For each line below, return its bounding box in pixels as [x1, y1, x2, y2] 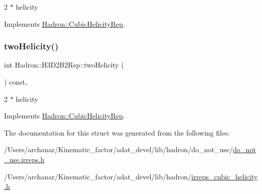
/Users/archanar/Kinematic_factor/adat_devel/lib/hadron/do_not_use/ [4, 144, 233, 155]
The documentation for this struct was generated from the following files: [4, 127, 230, 138]
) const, [4, 77, 27, 87]
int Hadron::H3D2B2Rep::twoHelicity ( [4, 59, 124, 70]
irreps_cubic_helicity [191, 171, 258, 181]
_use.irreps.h [4, 154, 44, 164]
